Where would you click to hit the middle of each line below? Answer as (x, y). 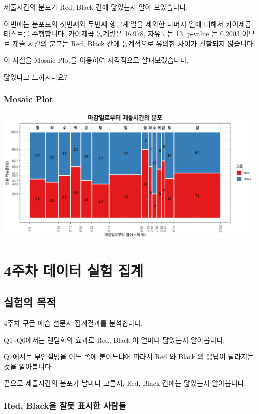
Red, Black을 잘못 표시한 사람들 (65, 405)
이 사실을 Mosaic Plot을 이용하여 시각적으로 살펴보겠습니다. (96, 60)
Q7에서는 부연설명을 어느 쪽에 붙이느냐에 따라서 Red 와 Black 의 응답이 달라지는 (129, 356)
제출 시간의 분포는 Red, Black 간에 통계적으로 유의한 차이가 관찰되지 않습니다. (134, 43)
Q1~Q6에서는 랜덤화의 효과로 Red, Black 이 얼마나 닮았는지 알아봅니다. (115, 339)
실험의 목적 (30, 302)
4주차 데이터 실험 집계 (74, 270)
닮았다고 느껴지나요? (36, 77)
